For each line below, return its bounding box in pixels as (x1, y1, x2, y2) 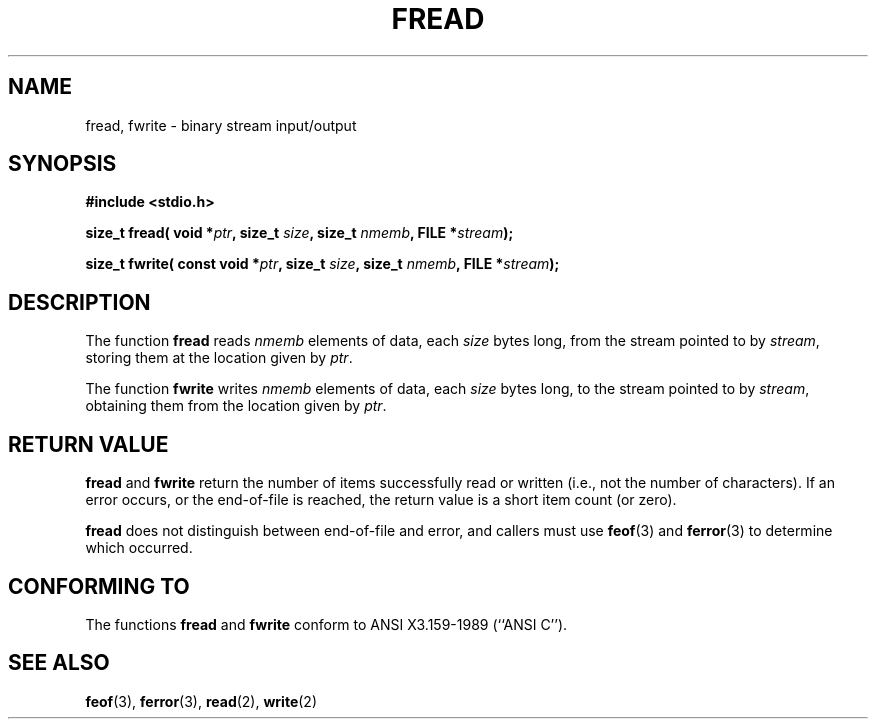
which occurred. (85, 539, 193, 557)
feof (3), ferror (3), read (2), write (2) (85, 692, 318, 710)
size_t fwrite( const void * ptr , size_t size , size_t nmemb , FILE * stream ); (85, 255, 560, 273)
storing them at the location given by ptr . (85, 349, 353, 367)
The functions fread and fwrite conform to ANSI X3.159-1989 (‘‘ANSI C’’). (85, 615, 568, 633)
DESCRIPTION (8, 289, 151, 315)
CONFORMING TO (8, 573, 190, 599)
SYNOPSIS (8, 151, 117, 177)
